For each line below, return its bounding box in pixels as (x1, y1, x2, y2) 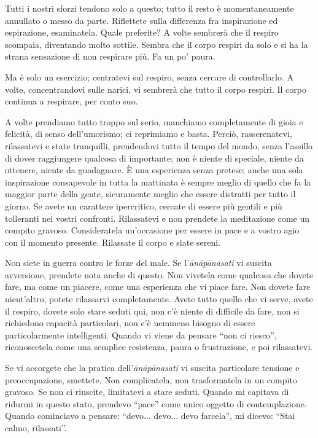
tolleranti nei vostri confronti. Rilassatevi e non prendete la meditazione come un (5, 211, 310, 224)
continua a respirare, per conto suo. (5, 95, 138, 108)
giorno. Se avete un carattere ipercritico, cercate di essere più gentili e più (5, 199, 282, 212)
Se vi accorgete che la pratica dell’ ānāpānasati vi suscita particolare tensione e (5, 361, 300, 374)
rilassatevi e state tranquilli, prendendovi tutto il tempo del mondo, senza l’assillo (5, 139, 313, 152)
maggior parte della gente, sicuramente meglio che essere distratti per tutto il (5, 187, 296, 200)
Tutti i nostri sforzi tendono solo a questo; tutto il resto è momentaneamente (5, 2, 294, 14)
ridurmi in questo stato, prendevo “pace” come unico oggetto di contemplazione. (5, 397, 307, 410)
